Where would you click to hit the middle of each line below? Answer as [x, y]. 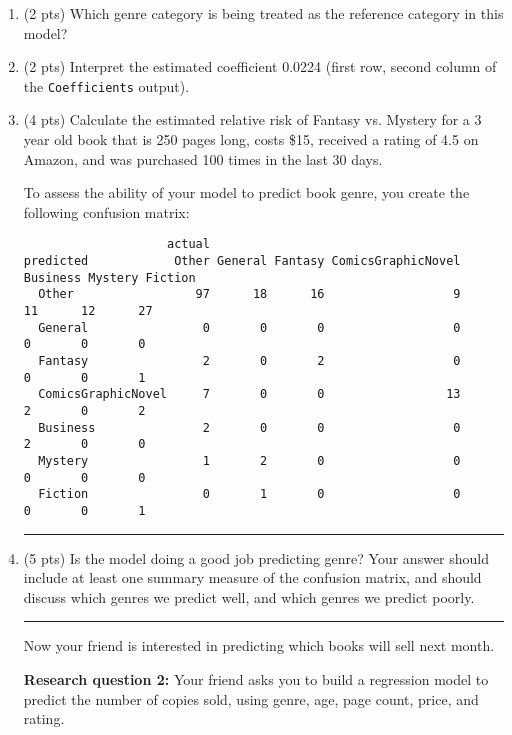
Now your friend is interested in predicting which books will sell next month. [259, 645]
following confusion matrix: [106, 211]
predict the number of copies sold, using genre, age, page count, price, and [251, 698]
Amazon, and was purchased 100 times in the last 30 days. [203, 158]
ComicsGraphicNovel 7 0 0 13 [249, 394]
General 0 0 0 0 [249, 327]
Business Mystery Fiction [109, 277]
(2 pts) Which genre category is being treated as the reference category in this [263, 13]
